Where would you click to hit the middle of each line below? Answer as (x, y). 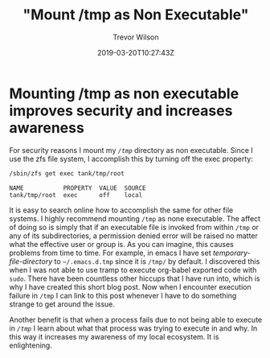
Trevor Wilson (136, 37)
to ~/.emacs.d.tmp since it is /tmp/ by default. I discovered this (157, 261)
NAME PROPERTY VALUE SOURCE (78, 188)
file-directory (31, 261)
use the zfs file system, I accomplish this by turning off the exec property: (131, 158)
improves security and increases (121, 111)
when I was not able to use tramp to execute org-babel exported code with (133, 270)
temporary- (232, 253)
